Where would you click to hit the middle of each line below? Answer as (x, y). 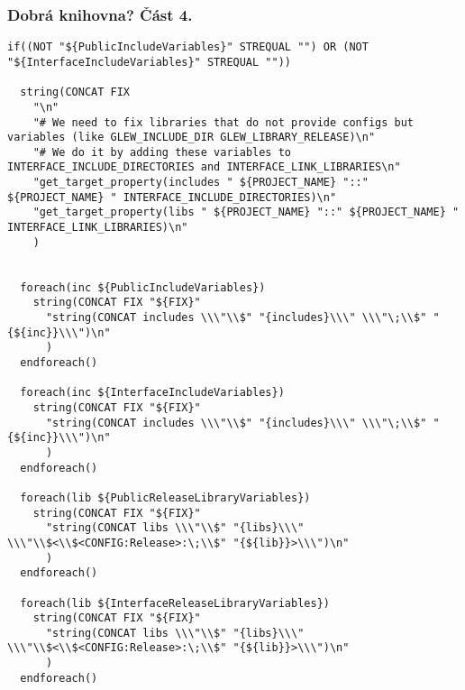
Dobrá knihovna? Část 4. (100, 14)
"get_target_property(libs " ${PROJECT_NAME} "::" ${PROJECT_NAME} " (246, 212)
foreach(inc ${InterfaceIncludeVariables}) (152, 393)
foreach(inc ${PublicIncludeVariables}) (143, 287)
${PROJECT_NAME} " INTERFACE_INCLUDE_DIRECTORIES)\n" (172, 197)
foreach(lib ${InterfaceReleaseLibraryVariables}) (175, 603)
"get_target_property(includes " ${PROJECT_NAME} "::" (201, 183)
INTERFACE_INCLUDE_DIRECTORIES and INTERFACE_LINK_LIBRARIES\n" (204, 167)
